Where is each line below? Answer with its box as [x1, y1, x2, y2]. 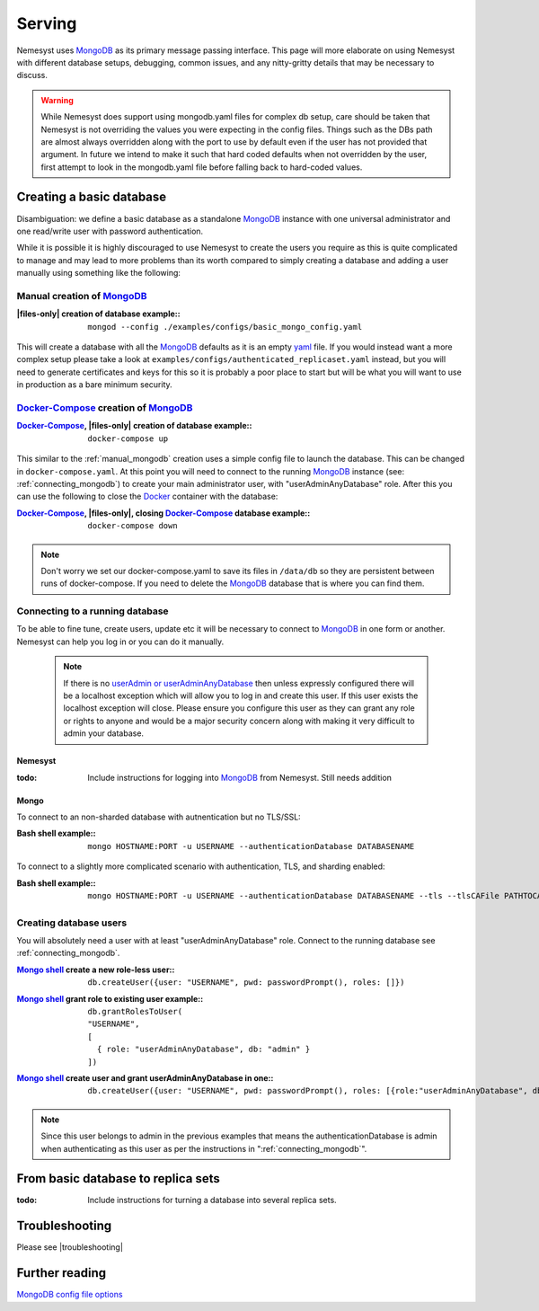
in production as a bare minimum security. [16, 379, 172, 390]
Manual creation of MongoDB [16, 289, 147, 302]
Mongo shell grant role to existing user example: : [16, 993, 204, 1004]
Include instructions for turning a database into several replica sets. [87, 1195, 337, 1206]
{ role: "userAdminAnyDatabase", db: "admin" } [96, 1044, 311, 1055]
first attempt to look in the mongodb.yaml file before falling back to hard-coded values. [40, 162, 363, 173]
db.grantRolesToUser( [87, 1006, 183, 1016]
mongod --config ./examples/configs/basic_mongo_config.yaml [87, 322, 363, 332]
